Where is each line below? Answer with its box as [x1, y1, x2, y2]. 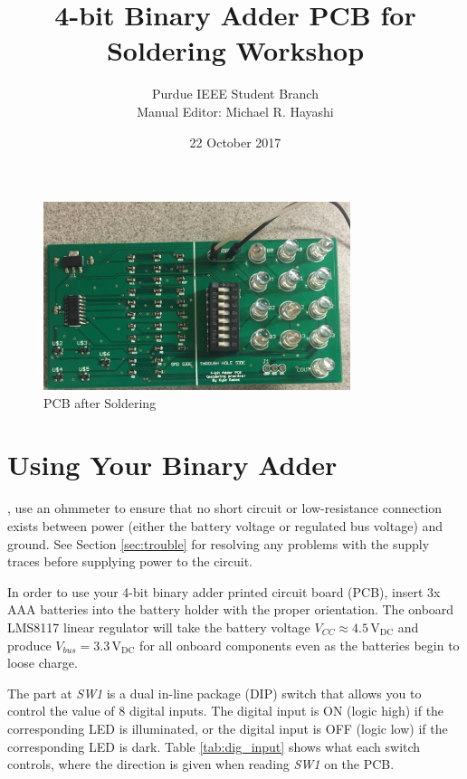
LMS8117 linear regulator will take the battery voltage [7, 617, 310, 636]
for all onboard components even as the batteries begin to [139, 635, 460, 654]
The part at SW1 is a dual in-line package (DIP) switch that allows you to [7, 683, 422, 702]
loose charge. [7, 653, 78, 672]
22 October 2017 [189, 132, 281, 151]
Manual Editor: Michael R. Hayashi [137, 101, 334, 120]
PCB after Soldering [43, 393, 157, 412]
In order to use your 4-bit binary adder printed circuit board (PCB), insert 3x [7, 582, 441, 601]
